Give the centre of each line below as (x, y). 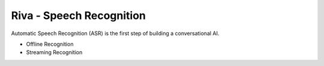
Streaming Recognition (54, 52)
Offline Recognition (50, 44)
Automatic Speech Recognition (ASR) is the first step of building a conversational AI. (115, 33)
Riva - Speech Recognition (79, 15)
